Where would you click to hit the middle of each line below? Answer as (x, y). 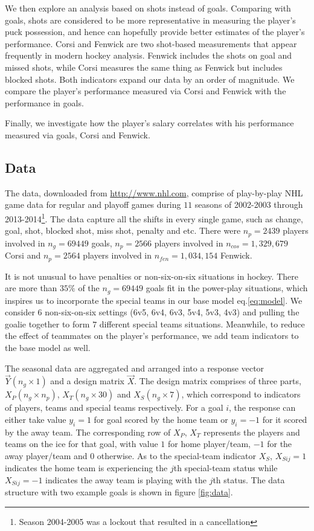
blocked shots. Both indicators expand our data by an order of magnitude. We (150, 79)
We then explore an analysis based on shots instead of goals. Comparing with (148, 8)
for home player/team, (209, 444)
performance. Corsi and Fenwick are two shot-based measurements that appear (151, 43)
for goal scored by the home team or (161, 419)
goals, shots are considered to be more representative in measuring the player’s (150, 20)
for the (280, 444)
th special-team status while (226, 468)
